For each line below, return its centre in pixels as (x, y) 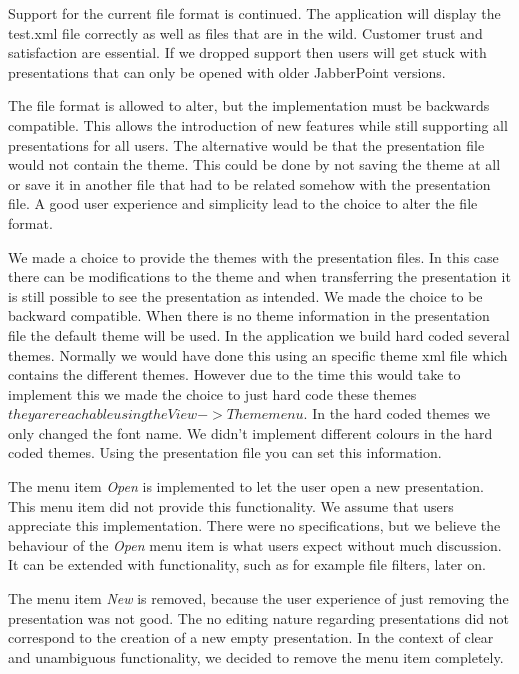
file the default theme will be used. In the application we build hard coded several (259, 334)
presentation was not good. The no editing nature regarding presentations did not (259, 617)
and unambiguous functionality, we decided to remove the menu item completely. (256, 656)
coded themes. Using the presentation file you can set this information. (225, 452)
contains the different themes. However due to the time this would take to (234, 374)
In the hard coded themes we (401, 413)
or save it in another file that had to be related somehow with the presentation (249, 183)
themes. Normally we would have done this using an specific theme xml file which (258, 354)
